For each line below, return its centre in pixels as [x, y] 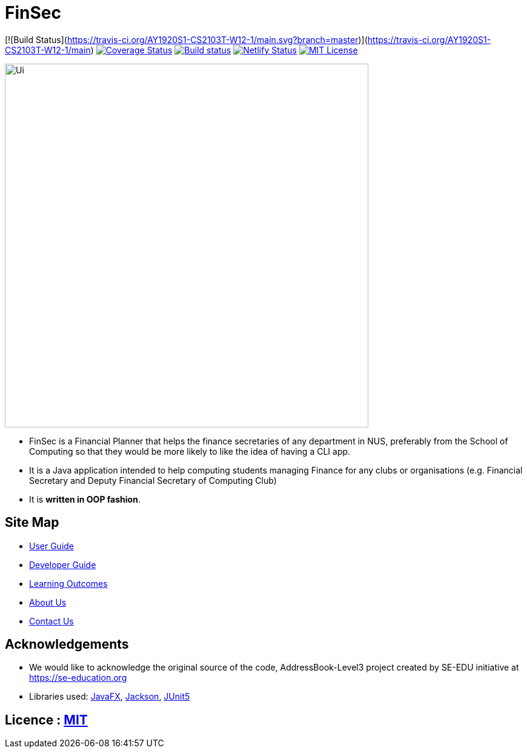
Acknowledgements [67, 644]
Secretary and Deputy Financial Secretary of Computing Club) [153, 480]
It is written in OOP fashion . [85, 499]
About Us [48, 602]
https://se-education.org [78, 678]
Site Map [32, 523]
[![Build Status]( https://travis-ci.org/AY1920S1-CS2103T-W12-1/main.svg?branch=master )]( [186, 39]
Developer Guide [63, 564]
